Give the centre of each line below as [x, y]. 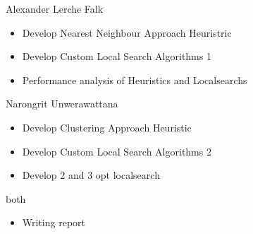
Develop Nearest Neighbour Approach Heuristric [127, 32]
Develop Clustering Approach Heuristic [107, 127]
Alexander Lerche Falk [55, 8]
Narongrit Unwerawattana [62, 104]
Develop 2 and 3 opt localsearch [91, 175]
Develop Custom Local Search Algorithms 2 [117, 151]
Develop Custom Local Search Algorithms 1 [117, 56]
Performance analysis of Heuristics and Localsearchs [135, 80]
